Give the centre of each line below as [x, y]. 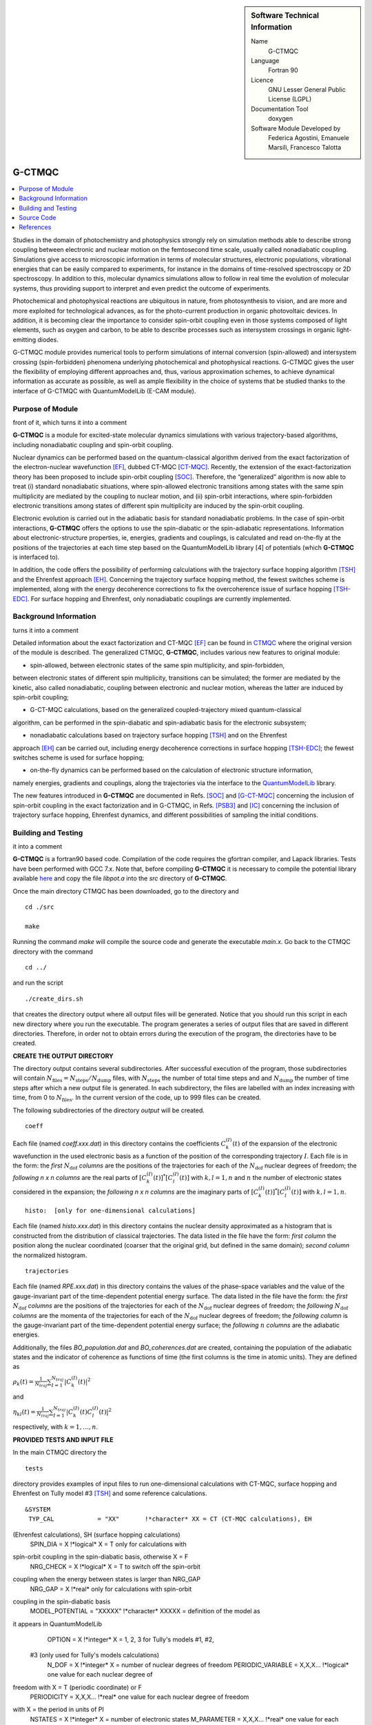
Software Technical [285, 16]
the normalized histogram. [50, 1255]
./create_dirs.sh [54, 998]
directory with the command [53, 952]
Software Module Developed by [296, 128]
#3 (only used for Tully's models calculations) [95, 1655]
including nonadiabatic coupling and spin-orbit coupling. [93, 444]
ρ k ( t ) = [23, 1382]
